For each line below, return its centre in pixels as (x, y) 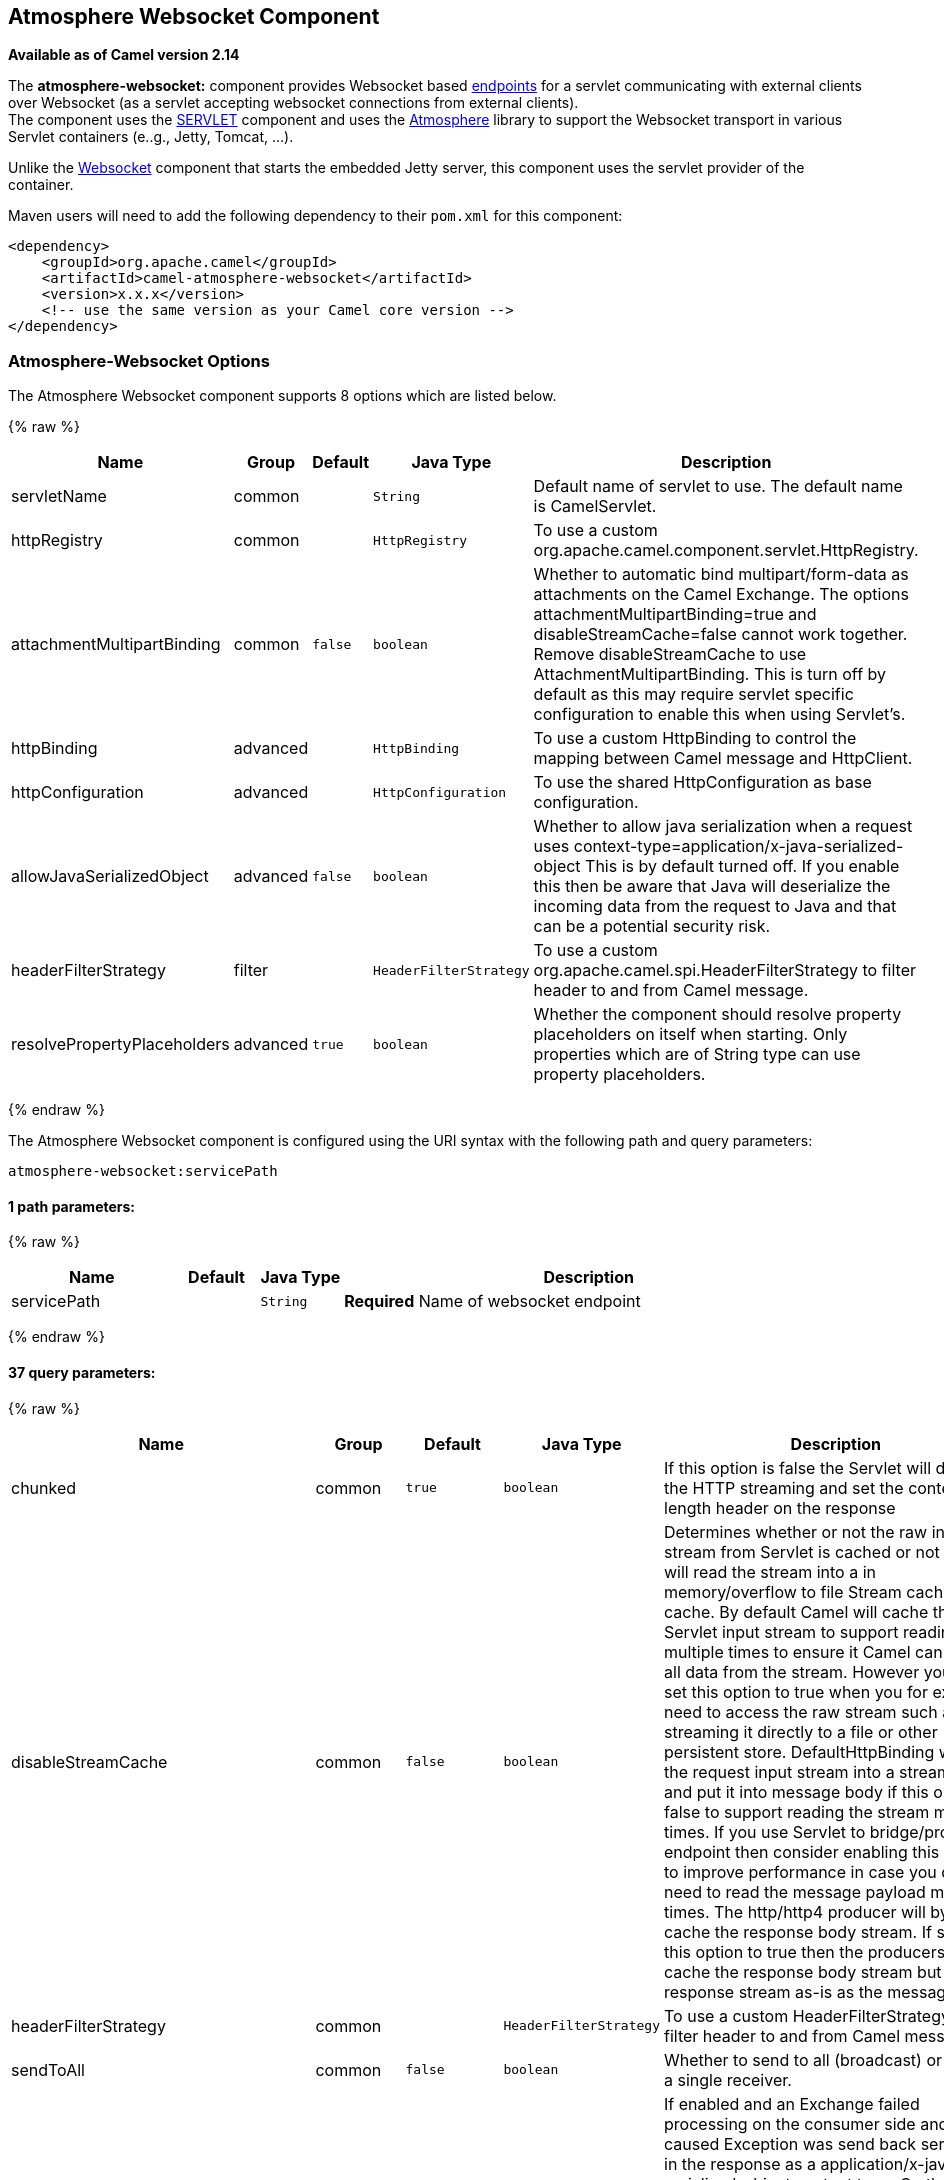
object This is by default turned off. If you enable (716, 866)
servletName (59, 496)
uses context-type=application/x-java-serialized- (718, 846)
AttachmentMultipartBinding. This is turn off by (710, 674)
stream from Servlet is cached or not (802, 1551)
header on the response (805, 1507)
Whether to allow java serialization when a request (723, 826)
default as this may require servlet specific (693, 694)
